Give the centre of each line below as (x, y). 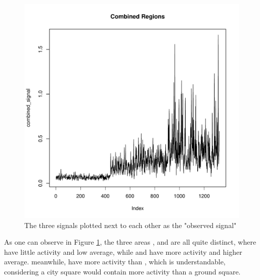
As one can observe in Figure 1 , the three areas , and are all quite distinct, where (130, 242)
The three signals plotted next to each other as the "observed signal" (131, 225)
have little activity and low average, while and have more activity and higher (123, 251)
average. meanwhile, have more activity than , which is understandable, (115, 262)
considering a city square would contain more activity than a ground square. (122, 271)
